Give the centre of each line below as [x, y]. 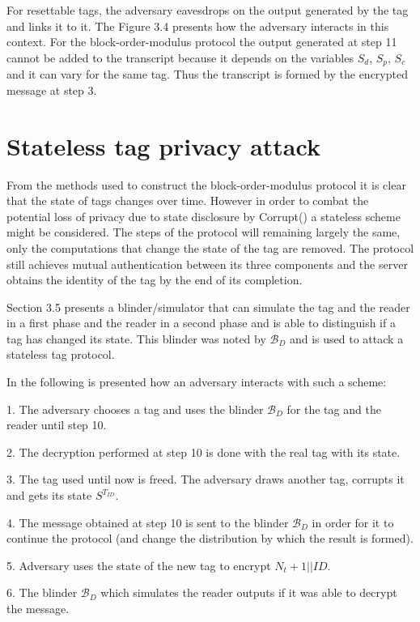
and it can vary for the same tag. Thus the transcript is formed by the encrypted [207, 74]
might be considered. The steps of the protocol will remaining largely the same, [204, 232]
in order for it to [353, 522]
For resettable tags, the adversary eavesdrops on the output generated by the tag [208, 10]
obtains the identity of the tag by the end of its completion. [155, 280]
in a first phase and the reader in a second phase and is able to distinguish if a [201, 323]
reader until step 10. [57, 425]
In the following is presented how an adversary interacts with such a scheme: [197, 382]
